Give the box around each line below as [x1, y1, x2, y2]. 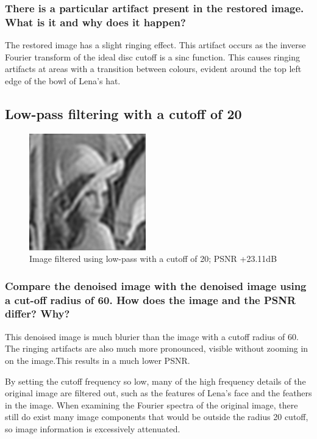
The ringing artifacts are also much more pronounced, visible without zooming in [5, 342, 308, 355]
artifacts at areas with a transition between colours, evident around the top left [5, 62, 302, 75]
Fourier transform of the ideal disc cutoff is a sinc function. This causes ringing [5, 50, 300, 63]
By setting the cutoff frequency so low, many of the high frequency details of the [5, 374, 306, 387]
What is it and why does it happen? [5, 14, 186, 29]
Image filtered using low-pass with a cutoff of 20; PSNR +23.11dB [29, 252, 277, 265]
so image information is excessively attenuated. [5, 422, 180, 435]
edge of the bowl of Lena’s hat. [5, 74, 121, 87]
